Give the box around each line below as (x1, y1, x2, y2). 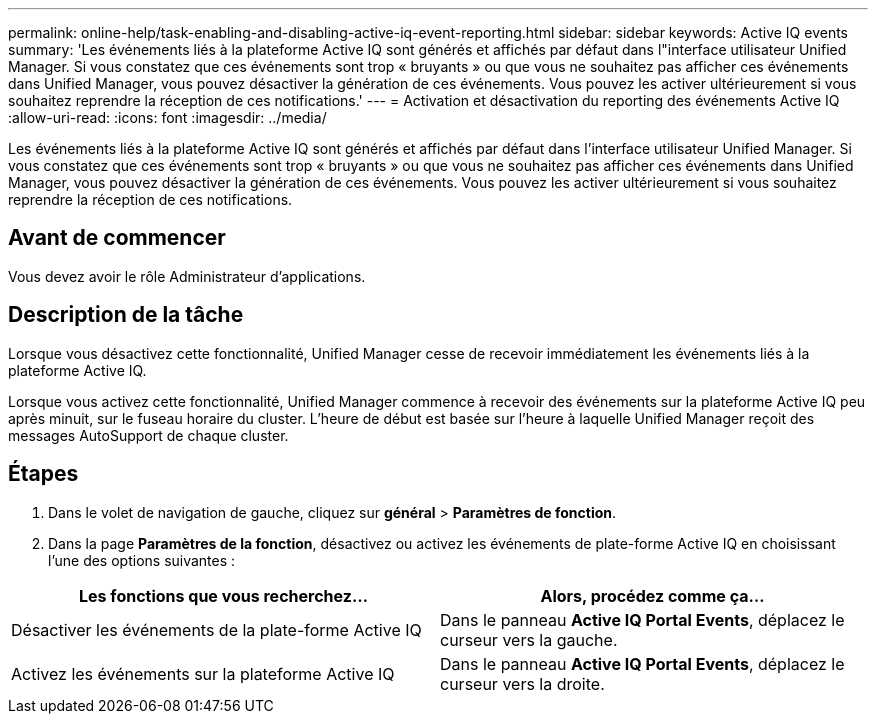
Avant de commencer (8, 225, 226, 251)
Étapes (8, 461, 79, 487)
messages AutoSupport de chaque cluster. (8, 426, 289, 444)
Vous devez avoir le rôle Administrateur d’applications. (8, 267, 366, 285)
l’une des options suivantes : (48, 551, 236, 569)
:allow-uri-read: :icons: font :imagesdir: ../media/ (8, 109, 327, 126)
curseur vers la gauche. (440, 629, 618, 650)
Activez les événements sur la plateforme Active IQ (11, 663, 395, 684)
